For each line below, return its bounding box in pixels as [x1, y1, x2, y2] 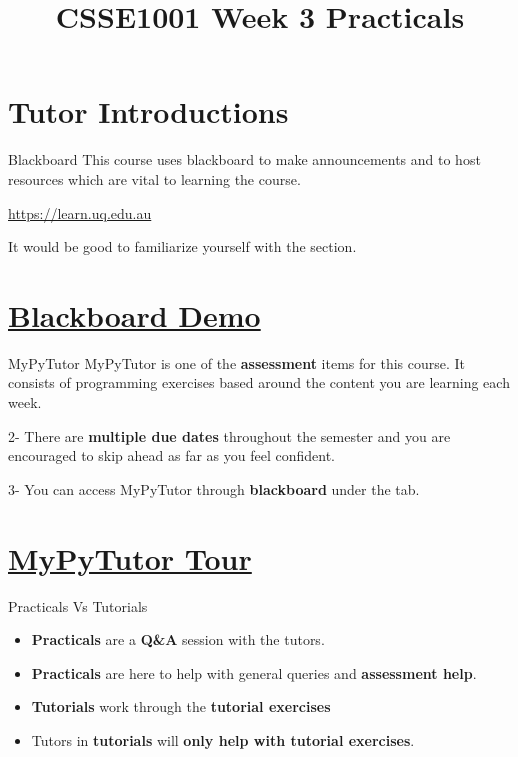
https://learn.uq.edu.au [8, 202, 152, 223]
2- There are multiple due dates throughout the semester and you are [8, 425, 451, 446]
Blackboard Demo [8, 294, 261, 335]
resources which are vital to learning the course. [8, 168, 301, 189]
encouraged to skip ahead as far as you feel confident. [8, 445, 335, 466]
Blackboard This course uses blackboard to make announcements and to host [8, 149, 481, 170]
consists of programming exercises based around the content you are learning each [8, 372, 510, 393]
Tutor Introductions [8, 91, 289, 132]
